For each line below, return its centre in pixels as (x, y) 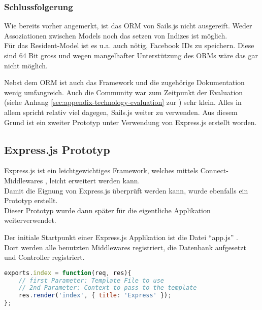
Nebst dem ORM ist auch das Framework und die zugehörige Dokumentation (124, 82)
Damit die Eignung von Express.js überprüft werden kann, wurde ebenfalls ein (126, 190)
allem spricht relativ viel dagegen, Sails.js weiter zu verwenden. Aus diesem (121, 112)
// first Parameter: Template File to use (91, 280)
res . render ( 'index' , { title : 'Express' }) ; (95, 296)
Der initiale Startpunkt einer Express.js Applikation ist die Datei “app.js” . (121, 237)
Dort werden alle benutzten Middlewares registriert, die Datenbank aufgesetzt (125, 247)
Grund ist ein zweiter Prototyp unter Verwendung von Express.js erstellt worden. (130, 122)
